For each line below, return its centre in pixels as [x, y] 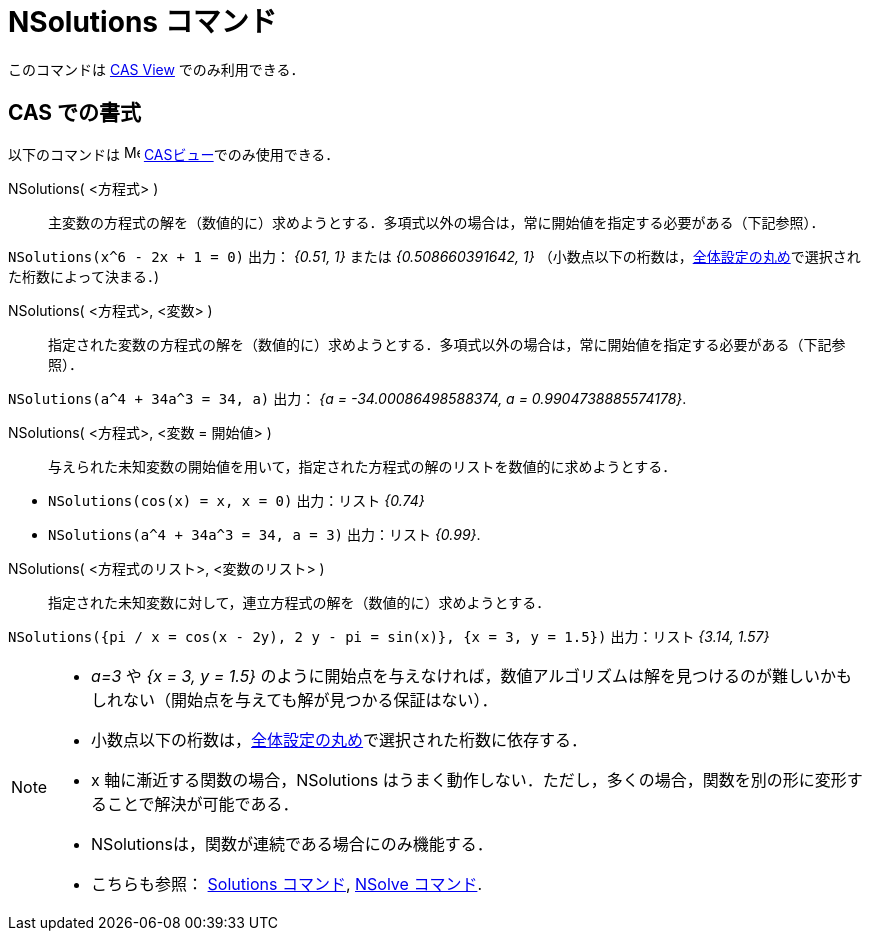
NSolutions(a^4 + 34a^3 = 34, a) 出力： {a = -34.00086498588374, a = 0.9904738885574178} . [347, 398]
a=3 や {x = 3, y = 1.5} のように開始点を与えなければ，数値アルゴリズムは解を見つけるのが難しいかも [471, 675]
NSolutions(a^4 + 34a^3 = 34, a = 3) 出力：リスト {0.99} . [264, 534]
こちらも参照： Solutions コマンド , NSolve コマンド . [286, 883]
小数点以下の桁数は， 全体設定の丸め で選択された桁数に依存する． [339, 739]
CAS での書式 [75, 113]
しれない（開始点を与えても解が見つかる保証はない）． [294, 699]
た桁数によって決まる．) [83, 276]
